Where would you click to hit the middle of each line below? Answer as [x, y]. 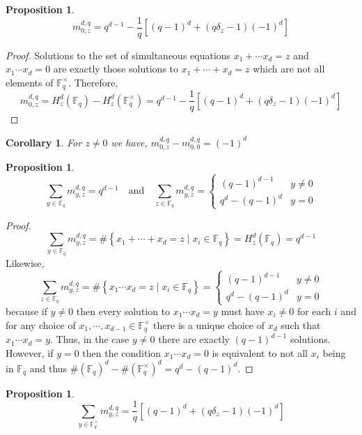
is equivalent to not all [260, 352]
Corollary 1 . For [44, 142]
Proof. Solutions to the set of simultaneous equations [118, 55]
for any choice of [41, 325]
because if [26, 311]
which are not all [289, 69]
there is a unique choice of [209, 325]
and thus [48, 368]
